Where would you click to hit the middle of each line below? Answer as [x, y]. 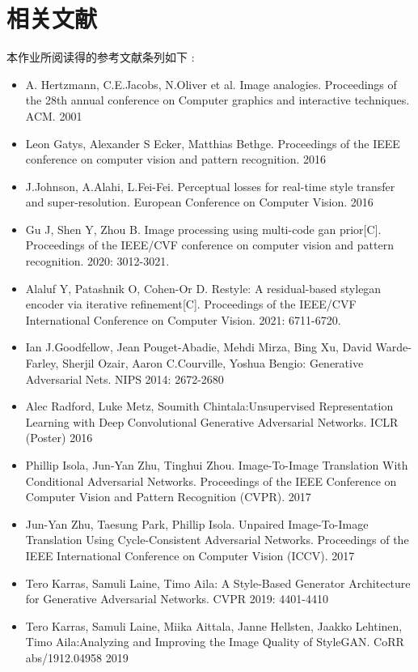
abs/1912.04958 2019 [77, 657]
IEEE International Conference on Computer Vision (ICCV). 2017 [190, 555]
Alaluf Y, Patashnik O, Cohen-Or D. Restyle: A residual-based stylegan [203, 288]
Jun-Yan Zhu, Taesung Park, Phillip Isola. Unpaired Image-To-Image [197, 523]
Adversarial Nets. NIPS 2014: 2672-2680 [125, 379]
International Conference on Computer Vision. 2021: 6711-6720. [183, 319]
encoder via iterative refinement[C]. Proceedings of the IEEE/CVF [191, 304]
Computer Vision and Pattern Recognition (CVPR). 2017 [168, 497]
